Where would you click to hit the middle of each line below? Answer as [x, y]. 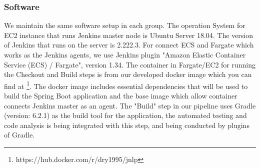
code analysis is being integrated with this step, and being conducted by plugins [127, 125]
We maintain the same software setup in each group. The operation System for [125, 25]
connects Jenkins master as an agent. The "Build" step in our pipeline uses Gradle [130, 105]
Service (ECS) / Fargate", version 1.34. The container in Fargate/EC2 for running [130, 64]
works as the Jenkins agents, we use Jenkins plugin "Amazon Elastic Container [125, 54]
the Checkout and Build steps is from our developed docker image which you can [128, 74]
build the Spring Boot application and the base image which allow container [121, 96]
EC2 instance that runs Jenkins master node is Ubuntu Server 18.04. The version [129, 35]
